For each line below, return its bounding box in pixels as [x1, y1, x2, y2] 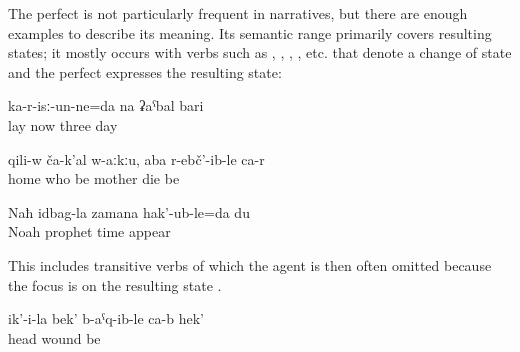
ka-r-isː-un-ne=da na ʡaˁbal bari [8, 95, 204, 116]
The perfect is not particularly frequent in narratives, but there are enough [8, 3, 468, 23]
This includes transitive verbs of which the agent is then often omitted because [8, 254, 492, 275]
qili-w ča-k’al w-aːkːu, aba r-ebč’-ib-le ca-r [8, 148, 265, 169]
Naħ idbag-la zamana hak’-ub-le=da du [8, 201, 250, 222]
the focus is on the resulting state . [8, 274, 222, 295]
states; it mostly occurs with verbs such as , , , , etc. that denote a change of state [8, 42, 512, 63]
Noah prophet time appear [8, 221, 171, 242]
